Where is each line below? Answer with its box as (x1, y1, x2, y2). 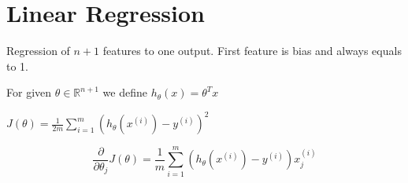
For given (6, 84, 52, 101)
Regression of (6, 42, 70, 59)
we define (102, 84, 147, 101)
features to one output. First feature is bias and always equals (102, 42, 402, 59)
